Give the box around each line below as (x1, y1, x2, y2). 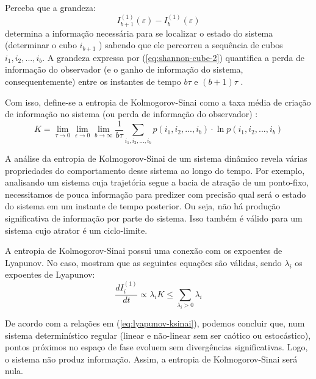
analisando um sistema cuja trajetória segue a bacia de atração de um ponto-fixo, (5, 176, 309, 189)
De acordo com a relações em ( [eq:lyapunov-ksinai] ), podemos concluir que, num (5, 316, 305, 329)
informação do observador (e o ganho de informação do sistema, (5, 63, 243, 76)
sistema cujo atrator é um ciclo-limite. (5, 223, 148, 236)
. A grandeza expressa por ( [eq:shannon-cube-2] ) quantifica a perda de (42, 51, 305, 63)
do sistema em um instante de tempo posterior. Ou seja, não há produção (5, 200, 281, 212)
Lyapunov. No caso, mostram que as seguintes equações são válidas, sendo (5, 256, 282, 269)
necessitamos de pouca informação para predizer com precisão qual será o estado (5, 187, 306, 200)
